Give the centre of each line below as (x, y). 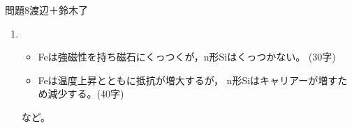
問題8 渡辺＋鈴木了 (46, 10)
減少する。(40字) (86, 94)
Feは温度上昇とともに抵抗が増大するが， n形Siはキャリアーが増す (188, 80)
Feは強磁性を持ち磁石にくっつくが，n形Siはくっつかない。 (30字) (187, 57)
